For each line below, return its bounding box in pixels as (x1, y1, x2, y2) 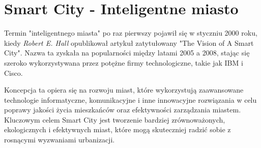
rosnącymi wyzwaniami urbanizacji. (4, 134, 115, 145)
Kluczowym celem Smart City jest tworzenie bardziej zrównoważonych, (4, 114, 225, 125)
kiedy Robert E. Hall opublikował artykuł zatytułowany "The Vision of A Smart (4, 37, 254, 48)
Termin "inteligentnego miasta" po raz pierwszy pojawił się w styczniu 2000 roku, (4, 27, 257, 38)
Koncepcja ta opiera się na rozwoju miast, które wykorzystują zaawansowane (4, 84, 244, 95)
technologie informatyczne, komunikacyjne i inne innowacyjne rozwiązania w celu (4, 94, 257, 105)
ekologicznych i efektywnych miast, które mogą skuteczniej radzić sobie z (4, 124, 231, 135)
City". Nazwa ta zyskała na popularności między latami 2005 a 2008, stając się (4, 47, 250, 58)
